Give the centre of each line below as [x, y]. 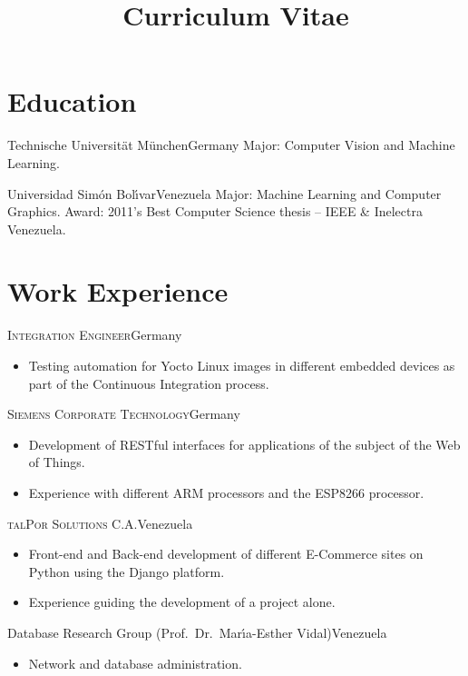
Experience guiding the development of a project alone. [182, 602]
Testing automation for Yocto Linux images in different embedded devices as [242, 365]
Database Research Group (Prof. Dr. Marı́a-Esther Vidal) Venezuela [197, 632]
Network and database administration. [135, 663]
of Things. [57, 462]
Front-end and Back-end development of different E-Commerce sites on [226, 554]
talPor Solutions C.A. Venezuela [100, 523]
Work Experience [118, 291]
